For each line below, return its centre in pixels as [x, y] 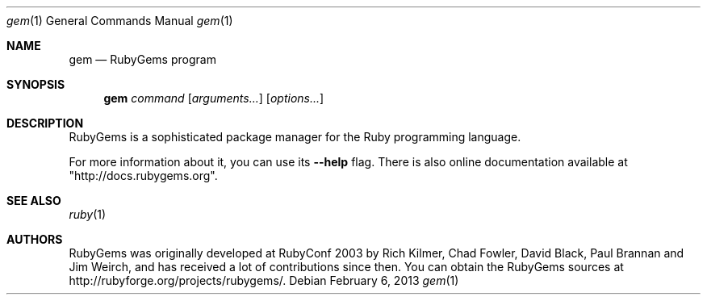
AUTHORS [35, 239]
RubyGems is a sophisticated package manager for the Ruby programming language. [295, 137]
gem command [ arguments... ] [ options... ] [214, 98]
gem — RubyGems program [142, 59]
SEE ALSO [34, 201]
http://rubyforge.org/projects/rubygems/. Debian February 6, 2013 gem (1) [264, 280]
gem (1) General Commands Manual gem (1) [120, 21]
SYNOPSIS [36, 84]
